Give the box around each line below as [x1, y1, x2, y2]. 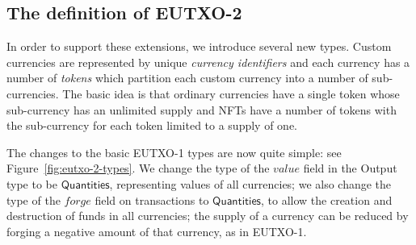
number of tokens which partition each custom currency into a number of [6, 69, 368, 86]
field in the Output [303, 160, 397, 176]
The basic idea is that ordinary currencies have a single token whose [62, 85, 400, 102]
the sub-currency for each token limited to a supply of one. [6, 117, 297, 134]
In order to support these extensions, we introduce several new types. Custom [6, 38, 392, 55]
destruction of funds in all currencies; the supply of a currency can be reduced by [6, 207, 409, 224]
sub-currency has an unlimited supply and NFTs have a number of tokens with [6, 101, 397, 118]
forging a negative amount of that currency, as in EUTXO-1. [6, 222, 307, 239]
